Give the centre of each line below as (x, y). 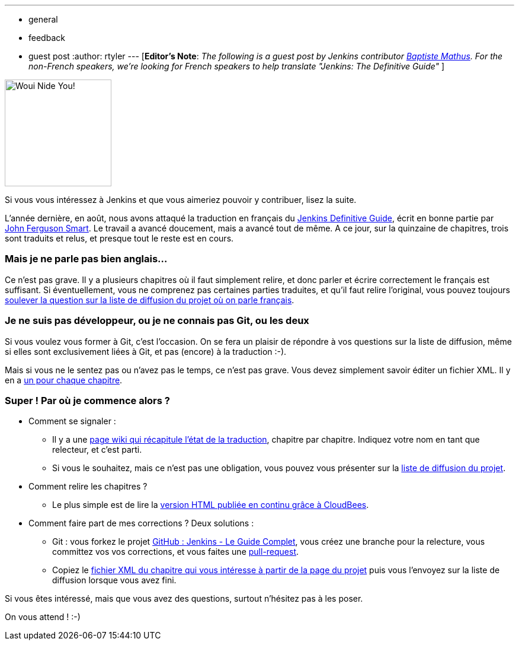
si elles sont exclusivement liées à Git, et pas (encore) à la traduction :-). (146, 351)
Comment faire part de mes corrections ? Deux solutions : (141, 523)
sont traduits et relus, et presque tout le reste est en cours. (119, 238)
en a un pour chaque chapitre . (64, 380)
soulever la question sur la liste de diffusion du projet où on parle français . (150, 300)
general (43, 19)
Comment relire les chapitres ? (88, 487)
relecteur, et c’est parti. (97, 450)
